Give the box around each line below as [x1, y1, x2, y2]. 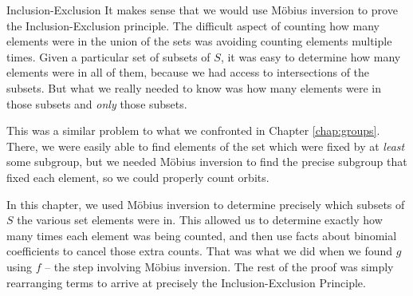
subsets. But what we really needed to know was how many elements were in [6, 79, 381, 96]
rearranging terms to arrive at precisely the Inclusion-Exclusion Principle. [6, 274, 366, 290]
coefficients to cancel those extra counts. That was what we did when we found [6, 243, 393, 259]
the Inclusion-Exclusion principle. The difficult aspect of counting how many [6, 17, 380, 34]
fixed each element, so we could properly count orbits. [6, 168, 269, 185]
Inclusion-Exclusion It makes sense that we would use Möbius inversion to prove [6, 2, 398, 18]
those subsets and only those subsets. [6, 95, 187, 112]
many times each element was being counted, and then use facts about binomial [6, 227, 397, 243]
